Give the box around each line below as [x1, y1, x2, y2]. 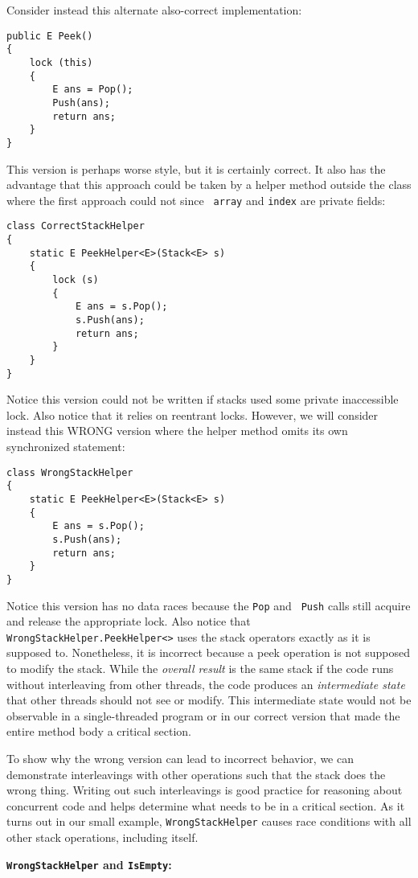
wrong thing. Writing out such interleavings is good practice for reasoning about [6, 782, 403, 798]
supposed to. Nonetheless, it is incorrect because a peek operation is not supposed [6, 644, 411, 661]
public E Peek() [6, 30, 93, 42]
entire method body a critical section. [6, 723, 191, 740]
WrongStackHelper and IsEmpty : [6, 855, 172, 872]
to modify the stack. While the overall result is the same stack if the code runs [6, 660, 394, 676]
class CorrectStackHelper [6, 220, 145, 232]
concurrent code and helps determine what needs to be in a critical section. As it [6, 797, 405, 814]
